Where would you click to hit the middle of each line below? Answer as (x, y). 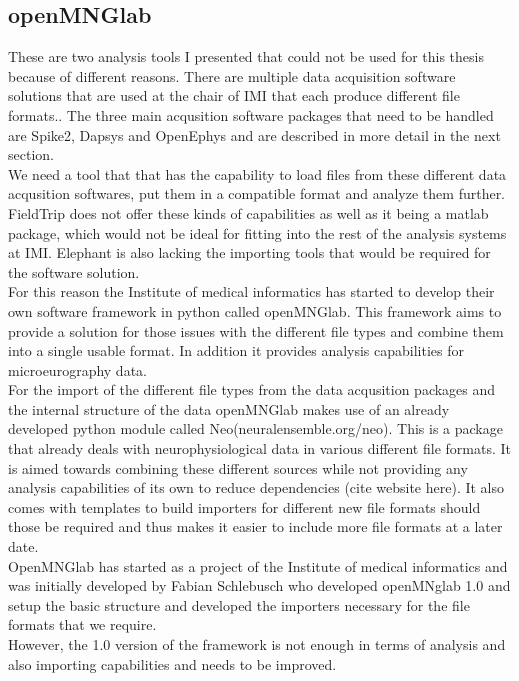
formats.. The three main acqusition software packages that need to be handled (251, 114)
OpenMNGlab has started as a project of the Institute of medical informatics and (258, 565)
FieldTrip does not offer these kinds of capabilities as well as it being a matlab (248, 212)
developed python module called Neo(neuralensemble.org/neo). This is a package (255, 428)
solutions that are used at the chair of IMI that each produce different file (234, 95)
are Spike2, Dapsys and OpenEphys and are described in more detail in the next (254, 134)
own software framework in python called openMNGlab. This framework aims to (255, 310)
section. (31, 154)
